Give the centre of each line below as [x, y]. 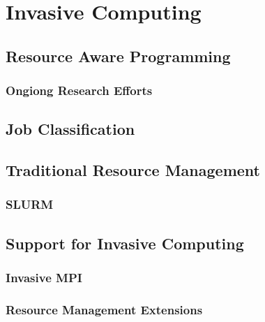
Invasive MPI [44, 278]
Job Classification [70, 129]
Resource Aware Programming [118, 56]
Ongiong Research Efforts [79, 90]
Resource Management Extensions [104, 309]
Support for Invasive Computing [125, 243]
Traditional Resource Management [133, 170]
